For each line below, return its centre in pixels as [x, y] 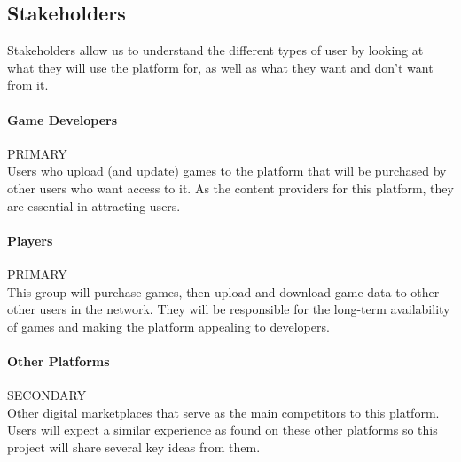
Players [30, 240]
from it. [28, 85]
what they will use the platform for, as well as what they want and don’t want [220, 67]
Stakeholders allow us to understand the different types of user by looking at [215, 50]
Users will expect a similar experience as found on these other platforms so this [223, 430]
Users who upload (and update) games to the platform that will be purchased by [227, 171]
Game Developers [63, 119]
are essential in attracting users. [94, 205]
